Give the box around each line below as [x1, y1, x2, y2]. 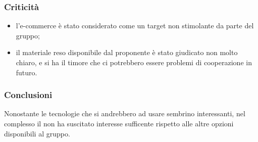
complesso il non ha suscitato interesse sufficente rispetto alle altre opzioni [4, 118, 234, 128]
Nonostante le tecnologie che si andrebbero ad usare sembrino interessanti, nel [4, 108, 245, 119]
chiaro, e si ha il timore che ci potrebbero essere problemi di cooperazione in [16, 57, 252, 67]
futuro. [16, 67, 37, 77]
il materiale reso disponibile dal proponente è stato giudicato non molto [16, 47, 238, 58]
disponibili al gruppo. [4, 128, 70, 138]
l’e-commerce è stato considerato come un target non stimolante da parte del [16, 20, 254, 31]
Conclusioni [4, 88, 53, 101]
